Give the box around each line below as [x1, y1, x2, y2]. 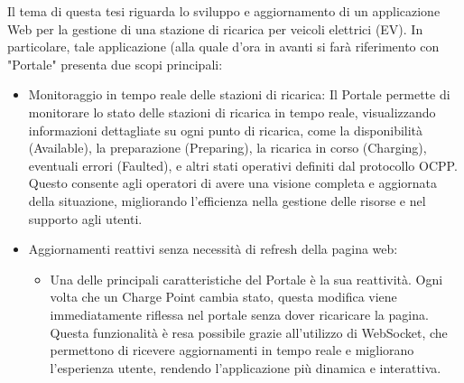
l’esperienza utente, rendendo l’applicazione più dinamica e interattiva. [50, 358, 441, 377]
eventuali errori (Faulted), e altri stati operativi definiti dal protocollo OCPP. [28, 155, 458, 174]
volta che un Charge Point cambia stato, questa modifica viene [50, 287, 397, 306]
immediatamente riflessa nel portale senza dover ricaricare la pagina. [50, 304, 429, 323]
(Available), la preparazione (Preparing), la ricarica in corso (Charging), [28, 138, 427, 157]
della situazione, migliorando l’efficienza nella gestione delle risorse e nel [28, 191, 426, 210]
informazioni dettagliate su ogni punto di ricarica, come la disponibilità [28, 120, 423, 139]
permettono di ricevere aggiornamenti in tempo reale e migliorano [50, 341, 414, 360]
